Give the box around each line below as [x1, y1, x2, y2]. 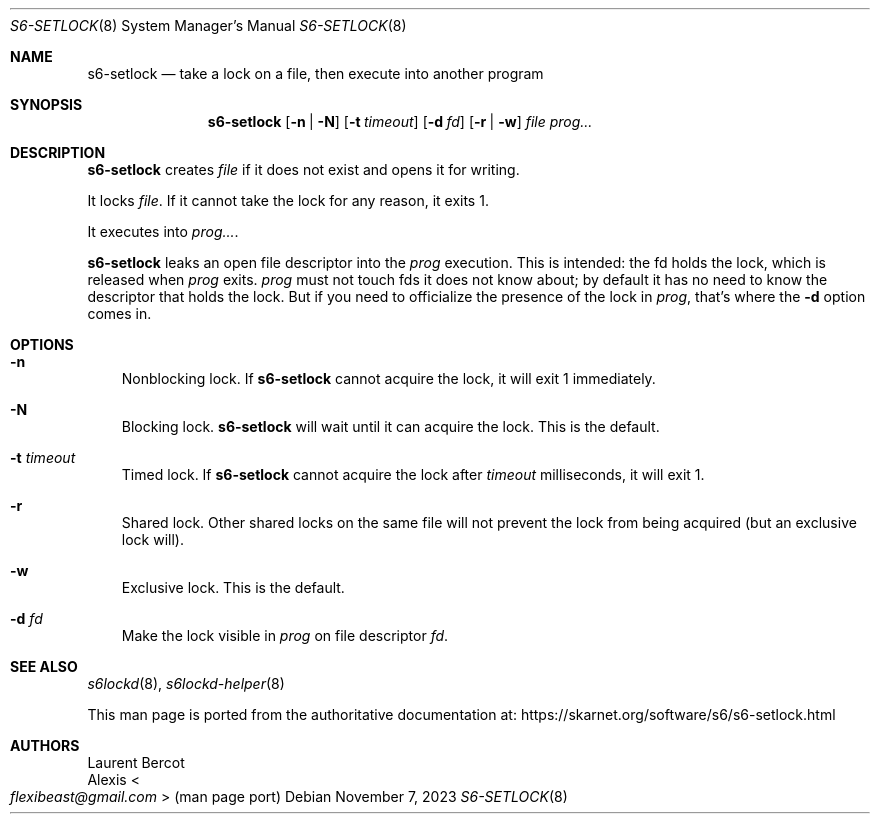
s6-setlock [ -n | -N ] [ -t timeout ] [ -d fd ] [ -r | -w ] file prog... [207, 113, 593, 130]
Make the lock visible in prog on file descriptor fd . [121, 627, 449, 644]
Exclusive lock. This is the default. [121, 579, 345, 596]
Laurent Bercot [87, 754, 185, 771]
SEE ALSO [10, 658, 78, 675]
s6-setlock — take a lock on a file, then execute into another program [87, 65, 544, 82]
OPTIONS [10, 336, 74, 353]
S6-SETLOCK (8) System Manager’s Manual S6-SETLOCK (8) [10, 17, 407, 34]
